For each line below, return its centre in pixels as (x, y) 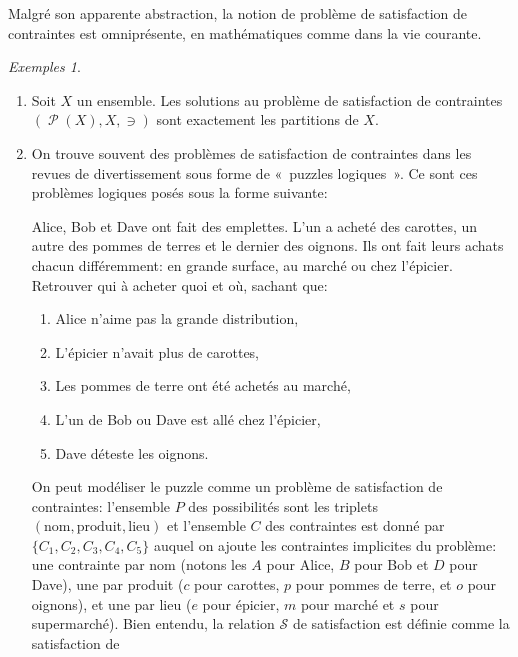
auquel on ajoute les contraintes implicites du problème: (325, 544)
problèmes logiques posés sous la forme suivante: (179, 192)
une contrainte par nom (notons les (139, 564)
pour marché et (347, 603)
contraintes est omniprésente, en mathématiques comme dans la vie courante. (245, 32)
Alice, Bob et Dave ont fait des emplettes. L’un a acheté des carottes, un (254, 225)
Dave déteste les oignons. (132, 452)
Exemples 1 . (44, 66)
